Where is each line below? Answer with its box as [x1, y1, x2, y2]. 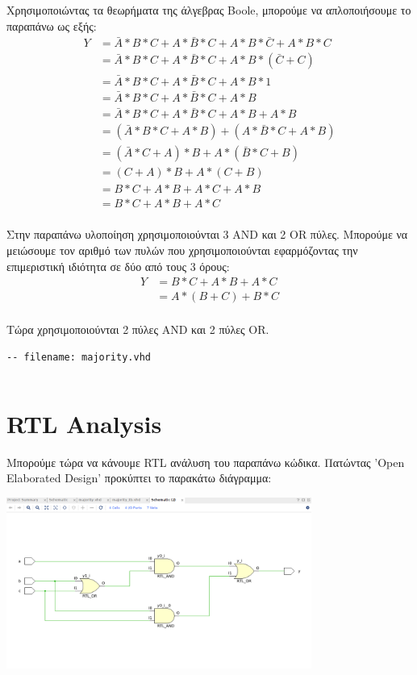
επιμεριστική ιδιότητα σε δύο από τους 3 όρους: [6, 257, 230, 274]
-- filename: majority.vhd [6, 351, 151, 363]
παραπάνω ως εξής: [6, 17, 97, 34]
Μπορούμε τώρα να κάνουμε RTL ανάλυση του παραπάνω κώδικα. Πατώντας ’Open [6, 453, 405, 470]
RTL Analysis [6, 406, 162, 440]
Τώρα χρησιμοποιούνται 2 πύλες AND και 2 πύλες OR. [6, 321, 269, 338]
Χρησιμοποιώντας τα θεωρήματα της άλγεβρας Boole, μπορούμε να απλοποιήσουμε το [6, 2, 411, 18]
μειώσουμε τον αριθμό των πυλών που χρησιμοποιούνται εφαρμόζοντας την [6, 242, 358, 258]
